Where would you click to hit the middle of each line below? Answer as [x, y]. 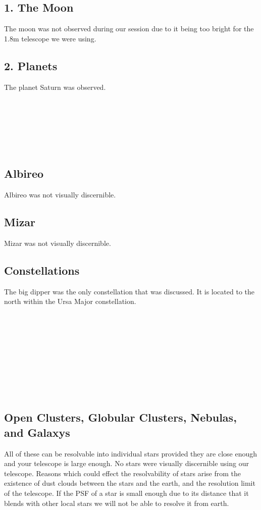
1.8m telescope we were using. [50, 38]
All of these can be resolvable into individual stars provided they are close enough [131, 453]
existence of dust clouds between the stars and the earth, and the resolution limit [130, 483]
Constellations [42, 270]
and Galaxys [37, 432]
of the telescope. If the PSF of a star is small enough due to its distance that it [126, 493]
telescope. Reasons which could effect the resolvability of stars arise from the [123, 473]
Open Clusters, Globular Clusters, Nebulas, [120, 417]
